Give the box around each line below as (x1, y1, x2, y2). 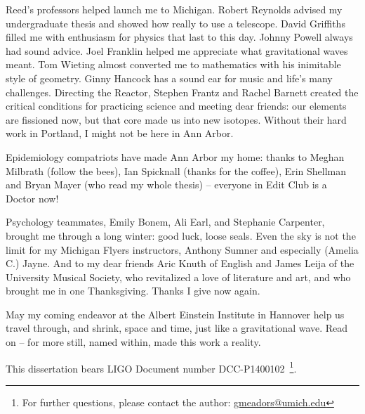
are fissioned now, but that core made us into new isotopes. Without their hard (6, 112, 347, 127)
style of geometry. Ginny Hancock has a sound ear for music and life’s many (6, 70, 333, 85)
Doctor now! (6, 190, 59, 205)
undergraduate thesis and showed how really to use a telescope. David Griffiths (6, 15, 345, 30)
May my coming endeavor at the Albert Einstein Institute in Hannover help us (6, 306, 345, 321)
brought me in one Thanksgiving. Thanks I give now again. (6, 283, 260, 298)
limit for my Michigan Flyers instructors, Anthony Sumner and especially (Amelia (6, 242, 359, 257)
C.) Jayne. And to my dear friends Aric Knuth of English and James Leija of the (6, 256, 354, 271)
